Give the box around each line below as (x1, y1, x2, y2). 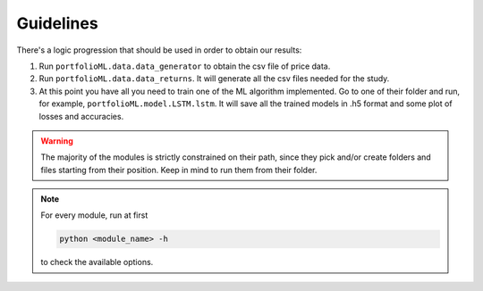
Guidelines (16, 13, 98, 33)
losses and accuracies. (38, 111, 124, 121)
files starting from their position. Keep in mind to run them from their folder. (40, 164, 318, 175)
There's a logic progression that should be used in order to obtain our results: (16, 45, 302, 55)
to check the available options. (40, 257, 154, 268)
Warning (40, 135, 73, 146)
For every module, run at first (40, 210, 148, 220)
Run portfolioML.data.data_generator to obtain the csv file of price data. (38, 61, 331, 71)
